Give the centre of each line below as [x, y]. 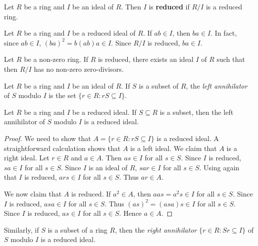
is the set [62, 95]
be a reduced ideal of [104, 33]
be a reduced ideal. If [104, 112]
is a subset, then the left [197, 112]
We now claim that [33, 193]
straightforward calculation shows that [62, 148]
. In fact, [224, 33]
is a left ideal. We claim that [174, 148]
